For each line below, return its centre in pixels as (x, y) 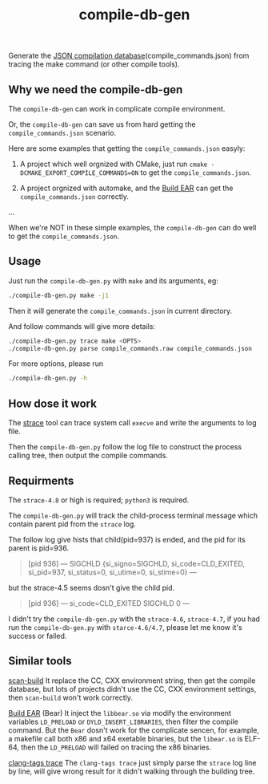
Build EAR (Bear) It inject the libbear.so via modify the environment (120, 713)
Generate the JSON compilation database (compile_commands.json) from (129, 56)
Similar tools (40, 661)
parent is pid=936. (39, 548)
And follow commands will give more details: (82, 326)
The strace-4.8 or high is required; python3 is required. (99, 500)
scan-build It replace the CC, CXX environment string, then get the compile (132, 680)
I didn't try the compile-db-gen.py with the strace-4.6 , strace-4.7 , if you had (134, 619)
